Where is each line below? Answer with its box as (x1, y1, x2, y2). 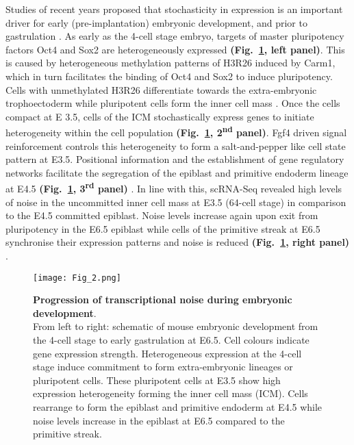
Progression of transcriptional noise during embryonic (33, 292, 292, 307)
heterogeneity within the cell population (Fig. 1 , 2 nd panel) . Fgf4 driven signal (5, 123, 347, 139)
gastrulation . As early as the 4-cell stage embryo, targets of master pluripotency (5, 29, 344, 43)
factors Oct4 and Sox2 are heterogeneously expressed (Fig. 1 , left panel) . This (5, 42, 345, 56)
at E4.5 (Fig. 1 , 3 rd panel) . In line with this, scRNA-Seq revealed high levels (5, 179, 342, 196)
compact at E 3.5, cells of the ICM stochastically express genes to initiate (5, 109, 314, 123)
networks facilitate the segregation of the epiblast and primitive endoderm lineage (5, 165, 349, 179)
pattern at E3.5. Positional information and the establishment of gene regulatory (5, 152, 344, 166)
